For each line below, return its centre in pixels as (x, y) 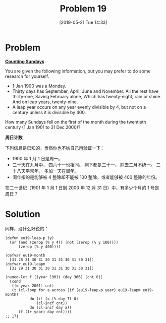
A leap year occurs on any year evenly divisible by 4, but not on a (79, 107)
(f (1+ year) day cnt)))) (45, 312)
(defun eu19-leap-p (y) (30, 238)
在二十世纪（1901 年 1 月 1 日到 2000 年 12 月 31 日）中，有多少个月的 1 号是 (82, 188)
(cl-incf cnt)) (52, 303)
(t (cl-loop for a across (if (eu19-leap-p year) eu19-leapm (76, 290)
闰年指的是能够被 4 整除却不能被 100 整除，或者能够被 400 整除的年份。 (86, 177)
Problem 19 (83, 9)
